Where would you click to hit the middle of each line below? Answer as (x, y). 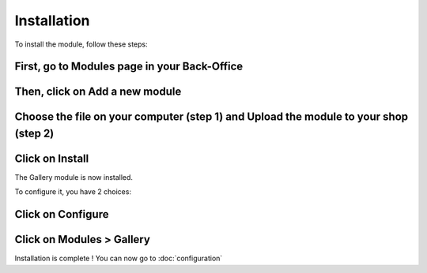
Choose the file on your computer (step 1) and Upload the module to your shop (212, 117)
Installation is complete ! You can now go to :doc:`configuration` (119, 258)
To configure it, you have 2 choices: (73, 192)
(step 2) (34, 133)
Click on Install (52, 159)
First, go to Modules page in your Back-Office (129, 67)
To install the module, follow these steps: (81, 44)
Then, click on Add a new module (98, 92)
